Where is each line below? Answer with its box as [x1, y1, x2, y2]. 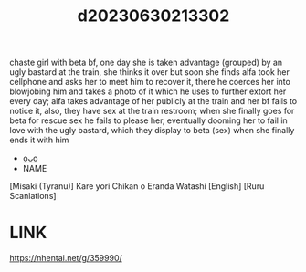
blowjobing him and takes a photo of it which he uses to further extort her [9, 86, 287, 97]
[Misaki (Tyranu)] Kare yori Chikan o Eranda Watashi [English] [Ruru [9, 181, 265, 192]
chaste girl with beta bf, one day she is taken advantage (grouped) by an [9, 57, 283, 68]
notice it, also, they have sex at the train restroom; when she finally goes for [9, 106, 295, 117]
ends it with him [9, 134, 69, 146]
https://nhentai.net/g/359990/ [9, 253, 123, 264]
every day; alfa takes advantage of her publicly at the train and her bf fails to [9, 96, 298, 107]
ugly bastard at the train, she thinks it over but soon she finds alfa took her [9, 67, 290, 78]
